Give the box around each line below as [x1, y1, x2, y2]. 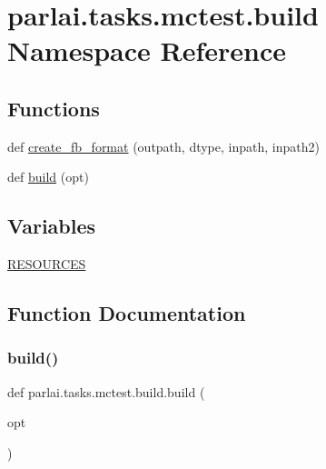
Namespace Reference [7, 32, 286, 69]
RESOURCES [7, 254, 86, 274]
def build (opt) [7, 167, 89, 186]
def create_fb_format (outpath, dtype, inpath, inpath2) [7, 136, 320, 155]
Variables [7, 212, 96, 240]
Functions [7, 94, 100, 122]
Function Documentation [7, 299, 246, 327]
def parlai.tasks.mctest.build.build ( [7, 382, 205, 401]
